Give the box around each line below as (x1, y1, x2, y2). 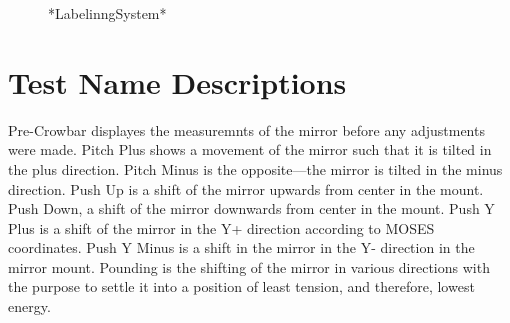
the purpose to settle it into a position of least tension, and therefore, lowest (8, 276, 475, 297)
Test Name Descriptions (8, 61, 347, 102)
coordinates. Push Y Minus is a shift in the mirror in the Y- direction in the (8, 237, 475, 258)
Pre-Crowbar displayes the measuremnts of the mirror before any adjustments (8, 119, 485, 140)
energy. (8, 296, 51, 317)
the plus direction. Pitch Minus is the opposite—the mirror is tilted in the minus (8, 158, 503, 179)
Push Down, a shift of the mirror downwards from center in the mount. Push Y (8, 198, 495, 219)
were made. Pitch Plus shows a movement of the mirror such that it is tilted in (8, 139, 492, 160)
